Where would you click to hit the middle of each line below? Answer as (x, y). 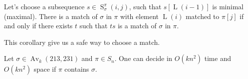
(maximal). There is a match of (51, 16)
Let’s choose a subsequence (44, 6)
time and (218, 58)
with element (140, 16)
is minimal (228, 6)
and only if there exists (38, 26)
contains (77, 69)
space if (45, 69)
